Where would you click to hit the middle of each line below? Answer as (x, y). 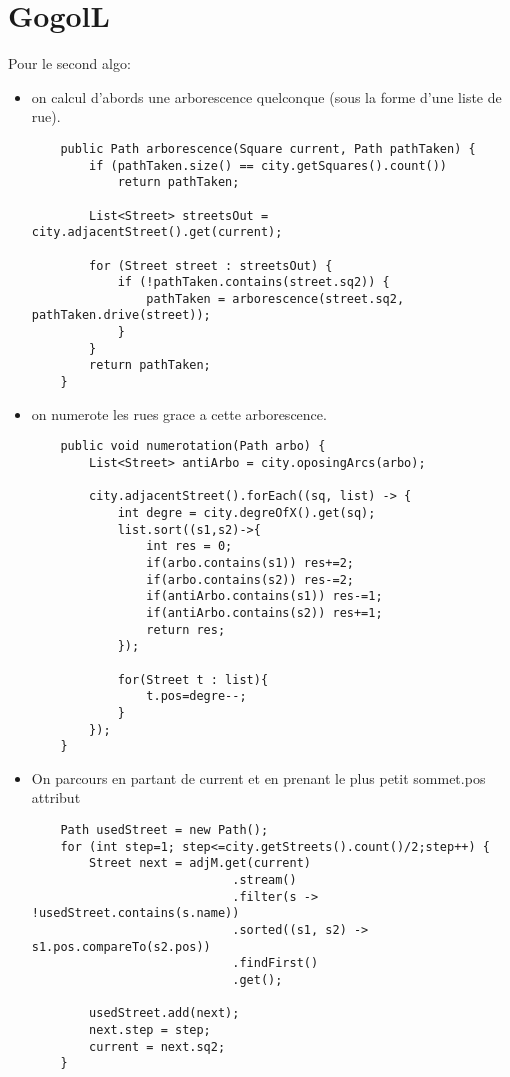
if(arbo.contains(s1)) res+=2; (250, 562)
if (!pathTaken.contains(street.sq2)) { (253, 282)
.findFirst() (275, 963)
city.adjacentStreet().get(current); (157, 232)
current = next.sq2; (157, 1046)
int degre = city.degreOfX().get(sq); (246, 512)
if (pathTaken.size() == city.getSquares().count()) (268, 165)
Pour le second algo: (69, 63)
